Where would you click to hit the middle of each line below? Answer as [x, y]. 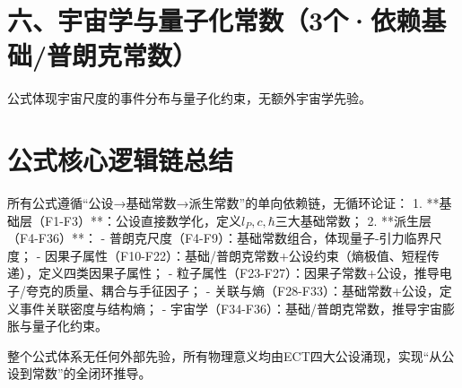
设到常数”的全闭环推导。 [79, 373]
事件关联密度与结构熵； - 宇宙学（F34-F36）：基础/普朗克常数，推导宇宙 [231, 308]
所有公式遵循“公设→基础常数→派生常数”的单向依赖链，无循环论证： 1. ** [223, 203]
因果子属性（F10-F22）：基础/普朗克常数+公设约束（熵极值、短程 [235, 255]
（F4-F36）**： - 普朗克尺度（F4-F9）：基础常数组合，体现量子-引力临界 [218, 238]
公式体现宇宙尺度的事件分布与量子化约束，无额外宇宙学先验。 [189, 98]
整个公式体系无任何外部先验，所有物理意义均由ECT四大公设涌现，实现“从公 [231, 355]
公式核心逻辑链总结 [121, 160]
